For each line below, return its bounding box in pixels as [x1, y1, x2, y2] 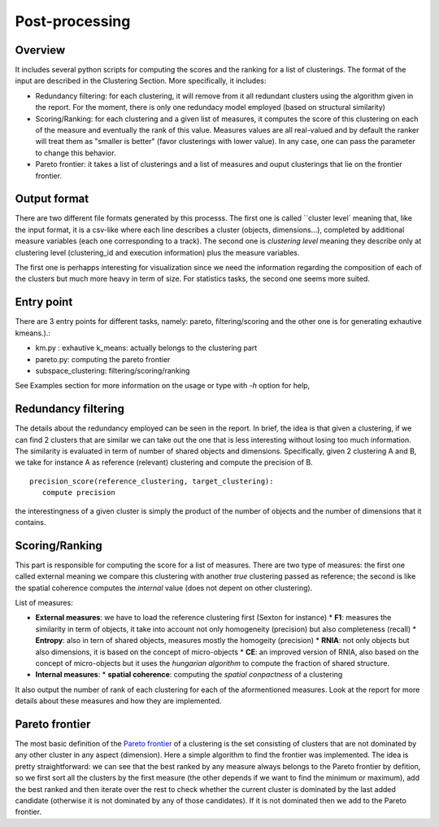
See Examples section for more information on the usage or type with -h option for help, [15, 381, 311, 391]
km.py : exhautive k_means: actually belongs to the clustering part [35, 343, 258, 353]
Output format [15, 192, 89, 206]
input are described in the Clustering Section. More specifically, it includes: [15, 76, 267, 85]
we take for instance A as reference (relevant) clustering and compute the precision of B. [15, 457, 313, 467]
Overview [15, 43, 66, 57]
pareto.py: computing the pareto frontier [35, 354, 171, 364]
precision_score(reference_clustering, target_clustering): [29, 476, 274, 486]
